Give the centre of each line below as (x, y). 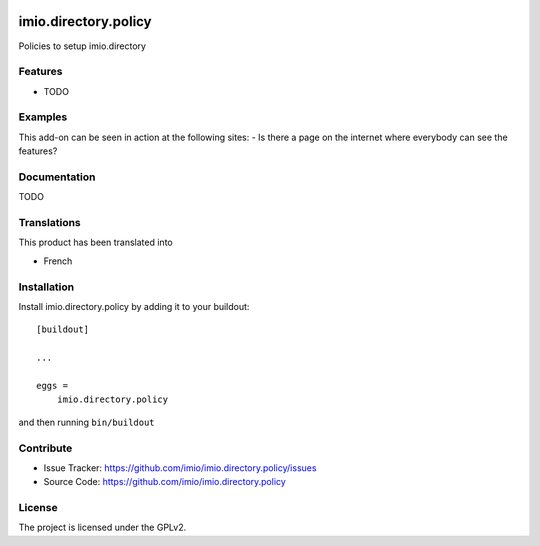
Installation (46, 287)
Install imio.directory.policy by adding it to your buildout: (134, 306)
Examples (43, 117)
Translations (50, 223)
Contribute (45, 448)
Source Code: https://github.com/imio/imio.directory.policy (165, 482)
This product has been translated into (96, 242)
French (58, 261)
